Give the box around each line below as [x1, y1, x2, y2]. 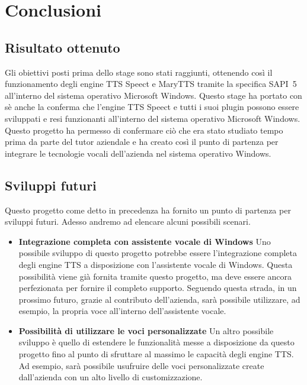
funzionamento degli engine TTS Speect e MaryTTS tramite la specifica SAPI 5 [5, 77, 297, 90]
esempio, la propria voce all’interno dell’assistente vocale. [18, 305, 226, 317]
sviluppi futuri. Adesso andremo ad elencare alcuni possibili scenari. [5, 215, 251, 228]
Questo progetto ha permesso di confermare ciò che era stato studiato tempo [5, 124, 283, 136]
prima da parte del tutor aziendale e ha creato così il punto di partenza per [5, 135, 279, 148]
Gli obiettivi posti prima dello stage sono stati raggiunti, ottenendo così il [5, 66, 273, 78]
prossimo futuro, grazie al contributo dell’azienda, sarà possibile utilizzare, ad [18, 293, 300, 305]
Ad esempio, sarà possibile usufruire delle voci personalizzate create [18, 359, 264, 371]
